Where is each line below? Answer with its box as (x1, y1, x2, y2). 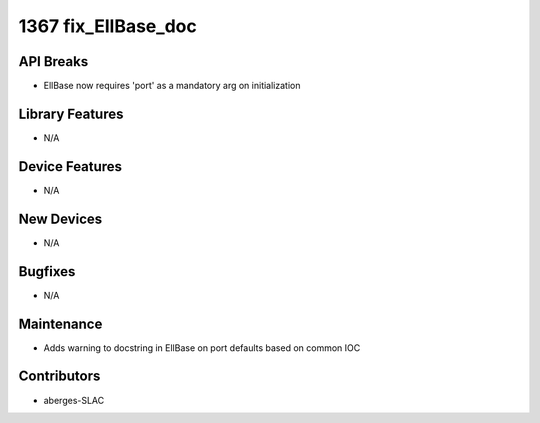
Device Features (18, 158, 123, 175)
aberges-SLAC (43, 394, 105, 406)
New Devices (18, 210, 103, 227)
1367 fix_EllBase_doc (18, 15, 197, 37)
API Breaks (18, 53, 89, 70)
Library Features (18, 105, 124, 122)
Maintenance (18, 315, 103, 332)
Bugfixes (18, 263, 76, 280)
